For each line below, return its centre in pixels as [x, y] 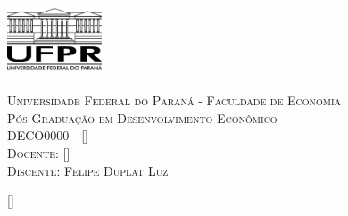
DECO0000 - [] [48, 135]
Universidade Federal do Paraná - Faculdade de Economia [174, 100]
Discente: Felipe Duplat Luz [88, 170]
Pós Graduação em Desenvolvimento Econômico [142, 117]
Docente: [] [39, 152]
